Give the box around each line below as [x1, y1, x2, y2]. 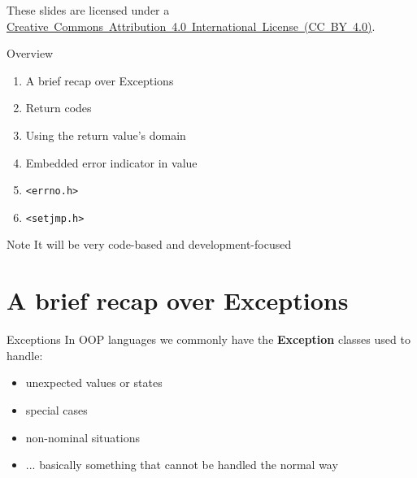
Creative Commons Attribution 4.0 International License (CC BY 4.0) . [7, 17, 376, 34]
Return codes [25, 99, 92, 116]
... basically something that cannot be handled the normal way [25, 456, 338, 473]
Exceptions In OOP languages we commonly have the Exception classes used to [7, 331, 410, 348]
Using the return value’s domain [25, 126, 186, 143]
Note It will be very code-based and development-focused [7, 236, 292, 253]
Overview [7, 45, 54, 62]
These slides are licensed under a [7, 2, 170, 18]
